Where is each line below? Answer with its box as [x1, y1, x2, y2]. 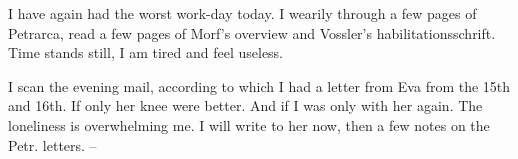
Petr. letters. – [8, 134, 97, 155]
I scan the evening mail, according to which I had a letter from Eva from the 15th [8, 75, 511, 96]
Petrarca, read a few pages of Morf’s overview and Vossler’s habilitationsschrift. [8, 22, 496, 43]
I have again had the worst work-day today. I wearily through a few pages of [8, 3, 477, 23]
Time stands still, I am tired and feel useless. [8, 42, 284, 63]
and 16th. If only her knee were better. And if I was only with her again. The [8, 95, 483, 116]
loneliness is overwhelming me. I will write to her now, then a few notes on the [8, 114, 490, 135]
